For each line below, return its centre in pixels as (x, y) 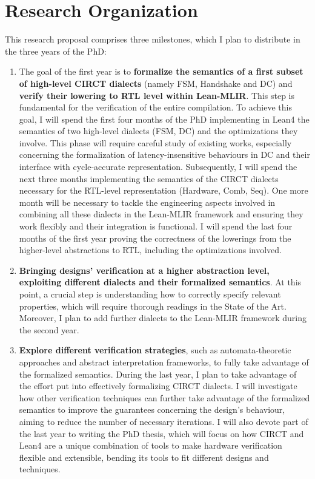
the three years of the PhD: (56, 51)
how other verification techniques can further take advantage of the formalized (164, 397)
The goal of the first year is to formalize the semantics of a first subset (161, 71)
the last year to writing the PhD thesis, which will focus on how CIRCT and (161, 433)
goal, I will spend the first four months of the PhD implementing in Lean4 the (164, 119)
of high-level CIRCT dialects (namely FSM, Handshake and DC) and (156, 83)
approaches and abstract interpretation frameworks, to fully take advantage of (164, 362)
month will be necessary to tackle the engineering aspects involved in (147, 202)
